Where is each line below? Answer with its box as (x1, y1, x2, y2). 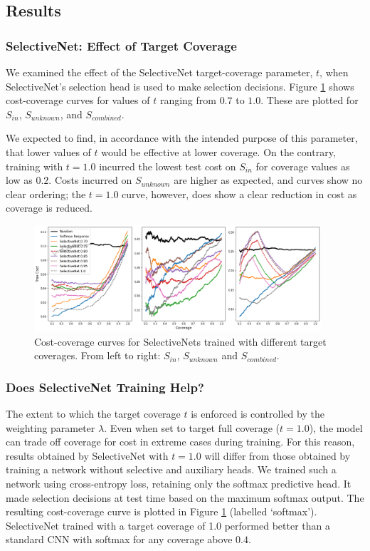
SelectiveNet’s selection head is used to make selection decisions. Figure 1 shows (6, 78, 354, 93)
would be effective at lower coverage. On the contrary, (101, 144, 336, 159)
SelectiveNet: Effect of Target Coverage (6, 36, 237, 54)
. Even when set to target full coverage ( (104, 420, 280, 435)
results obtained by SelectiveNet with (6, 448, 169, 463)
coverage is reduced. (6, 200, 92, 215)
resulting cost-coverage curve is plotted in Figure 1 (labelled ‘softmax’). (6, 504, 317, 519)
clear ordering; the (6, 186, 86, 201)
